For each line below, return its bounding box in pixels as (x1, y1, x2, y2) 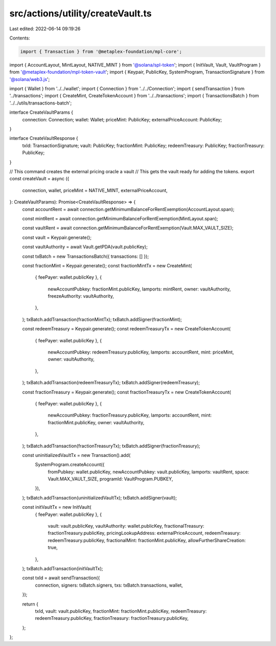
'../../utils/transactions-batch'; (9, 100, 72, 106)
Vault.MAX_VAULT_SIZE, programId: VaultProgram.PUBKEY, (48, 476, 173, 482)
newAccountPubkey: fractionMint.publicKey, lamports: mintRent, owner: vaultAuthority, (48, 286, 231, 292)
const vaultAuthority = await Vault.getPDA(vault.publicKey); (22, 244, 148, 250)
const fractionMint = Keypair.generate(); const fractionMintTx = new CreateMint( (22, 262, 192, 268)
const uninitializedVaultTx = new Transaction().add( (22, 452, 131, 458)
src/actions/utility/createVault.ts (9, 8, 152, 19)
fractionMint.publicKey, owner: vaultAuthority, (48, 419, 145, 425)
